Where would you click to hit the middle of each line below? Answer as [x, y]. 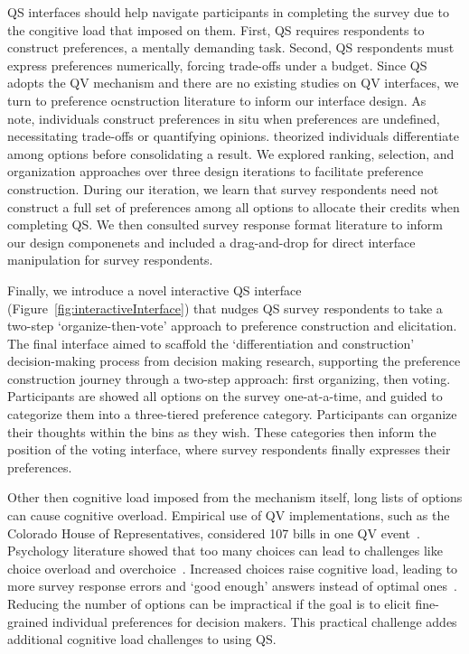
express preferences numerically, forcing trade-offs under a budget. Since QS [217, 65]
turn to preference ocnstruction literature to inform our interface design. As [217, 100]
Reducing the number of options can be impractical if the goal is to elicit [209, 603]
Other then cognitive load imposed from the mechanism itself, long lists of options [235, 497]
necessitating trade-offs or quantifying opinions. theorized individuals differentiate [233, 136]
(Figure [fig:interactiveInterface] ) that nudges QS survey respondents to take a [225, 308]
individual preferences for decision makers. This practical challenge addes [254, 621]
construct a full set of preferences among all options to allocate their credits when [234, 206]
